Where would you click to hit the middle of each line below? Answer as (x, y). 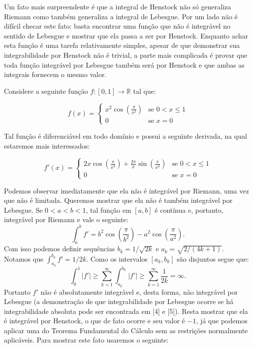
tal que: (144, 91)
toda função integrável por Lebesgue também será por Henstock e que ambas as (124, 64)
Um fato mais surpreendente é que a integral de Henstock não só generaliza (118, 6)
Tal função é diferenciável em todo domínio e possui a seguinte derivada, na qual (126, 135)
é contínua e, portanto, (189, 210)
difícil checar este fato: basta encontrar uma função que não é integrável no (117, 26)
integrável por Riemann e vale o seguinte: (66, 219)
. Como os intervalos (117, 258)
